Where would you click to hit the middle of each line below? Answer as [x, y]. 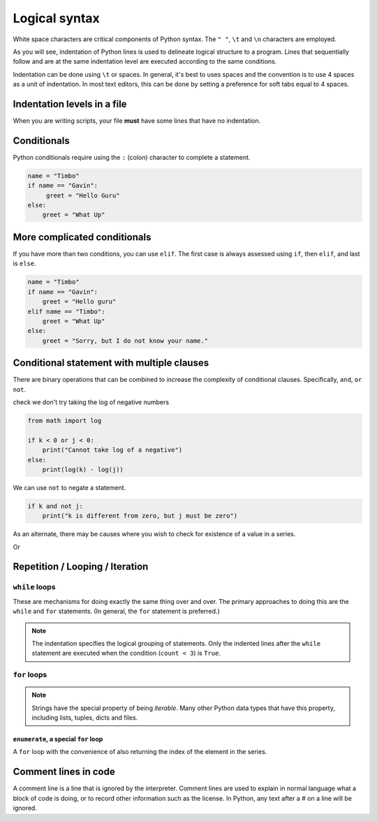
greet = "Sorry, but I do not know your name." [125, 341]
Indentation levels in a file [70, 104]
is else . [24, 264]
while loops [34, 587]
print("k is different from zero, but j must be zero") [140, 516]
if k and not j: [56, 506]
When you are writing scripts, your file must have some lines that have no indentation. [137, 121]
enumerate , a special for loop [58, 739]
